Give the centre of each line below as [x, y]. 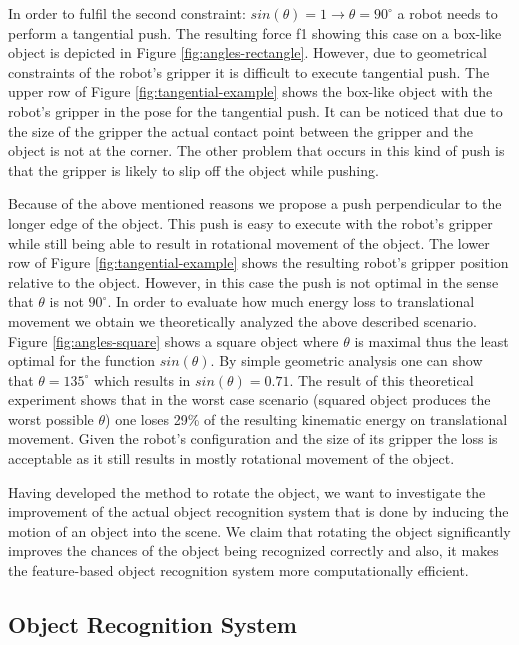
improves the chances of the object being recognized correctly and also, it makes [253, 550]
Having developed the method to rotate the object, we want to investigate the [247, 491]
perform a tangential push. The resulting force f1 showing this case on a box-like [255, 32]
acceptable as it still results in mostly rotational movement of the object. [231, 458]
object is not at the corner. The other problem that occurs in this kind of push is [256, 150]
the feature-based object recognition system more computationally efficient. [238, 570]
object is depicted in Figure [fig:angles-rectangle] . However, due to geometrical [247, 52]
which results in [142, 379]
